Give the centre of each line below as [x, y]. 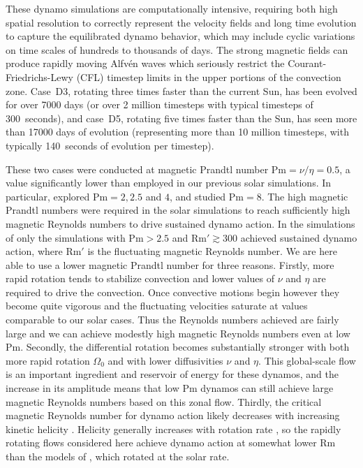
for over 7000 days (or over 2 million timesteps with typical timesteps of [160, 104]
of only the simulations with [66, 237]
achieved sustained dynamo [299, 237]
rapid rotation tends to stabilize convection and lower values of [140, 278]
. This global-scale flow [307, 360]
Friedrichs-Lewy [39, 76]
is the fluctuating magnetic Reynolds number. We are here [212, 251]
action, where [34, 251]
